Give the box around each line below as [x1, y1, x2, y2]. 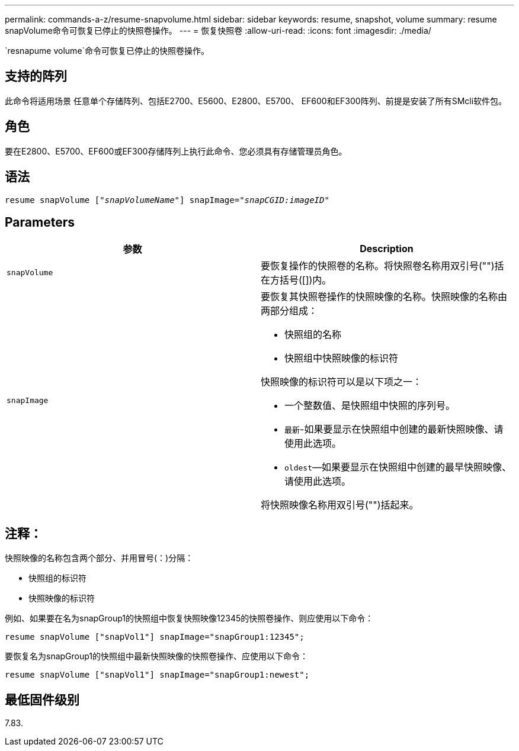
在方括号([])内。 [261, 274, 332, 286]
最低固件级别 [5, 692, 79, 707]
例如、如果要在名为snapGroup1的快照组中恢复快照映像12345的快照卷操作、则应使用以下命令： [5, 613, 374, 624]
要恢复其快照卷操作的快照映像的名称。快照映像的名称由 [261, 291, 508, 303]
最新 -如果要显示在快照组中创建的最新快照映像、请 [284, 423, 504, 436]
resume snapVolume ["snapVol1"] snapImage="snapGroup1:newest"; [5, 670, 310, 680]
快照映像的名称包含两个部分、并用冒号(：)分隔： [5, 553, 194, 563]
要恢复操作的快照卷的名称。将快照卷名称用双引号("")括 [261, 260, 504, 272]
